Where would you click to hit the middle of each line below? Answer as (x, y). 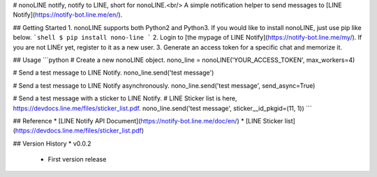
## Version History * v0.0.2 (52, 144)
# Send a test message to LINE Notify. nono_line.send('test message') (113, 72)
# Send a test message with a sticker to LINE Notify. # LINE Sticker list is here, (125, 98)
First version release (77, 160)
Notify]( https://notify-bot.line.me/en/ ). (68, 15)
